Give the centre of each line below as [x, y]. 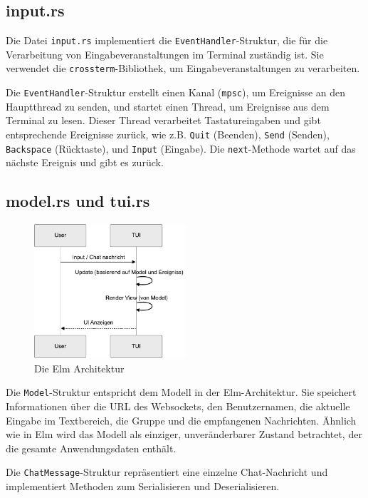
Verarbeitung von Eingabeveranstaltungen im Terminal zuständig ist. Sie [165, 54]
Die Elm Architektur [79, 368]
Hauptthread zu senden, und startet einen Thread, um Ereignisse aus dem [168, 106]
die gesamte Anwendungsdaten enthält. [91, 448]
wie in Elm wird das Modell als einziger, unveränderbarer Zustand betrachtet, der [184, 434]
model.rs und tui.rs [78, 201]
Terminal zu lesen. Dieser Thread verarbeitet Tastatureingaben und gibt [163, 120]
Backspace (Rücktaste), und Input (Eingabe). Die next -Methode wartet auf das [181, 148]
